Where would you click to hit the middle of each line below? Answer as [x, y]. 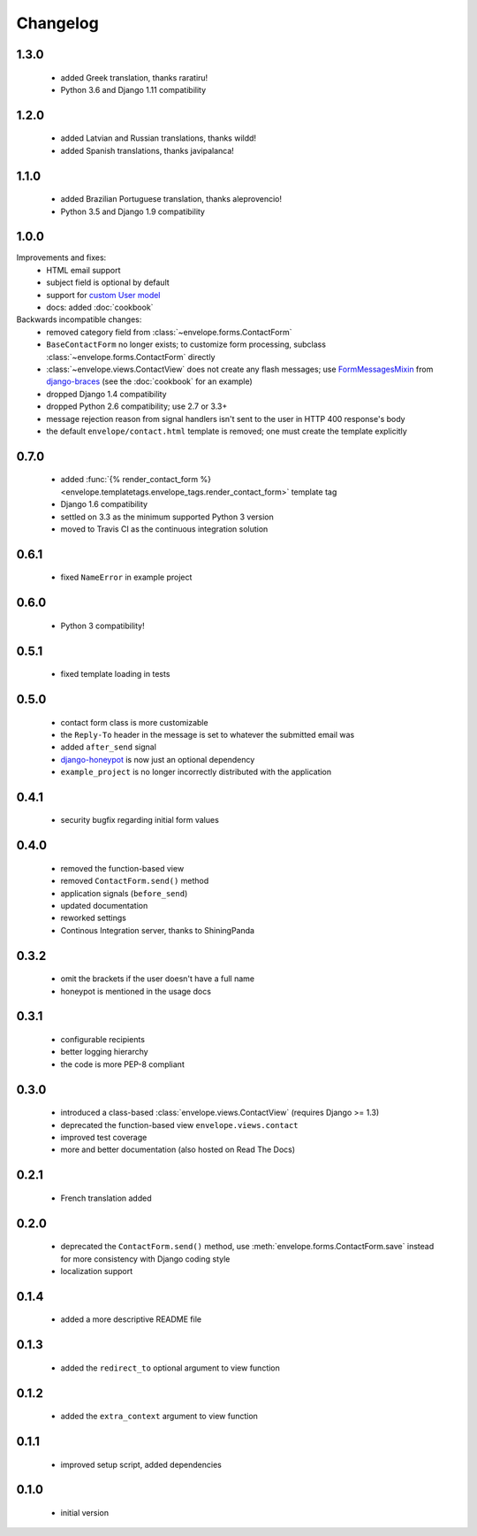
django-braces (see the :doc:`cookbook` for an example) [150, 381]
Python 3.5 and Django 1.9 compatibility [132, 211]
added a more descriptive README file [131, 1319]
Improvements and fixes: [61, 257]
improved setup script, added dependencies [141, 1464]
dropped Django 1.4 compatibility [106, 394]
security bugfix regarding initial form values [140, 820]
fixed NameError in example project [126, 577]
